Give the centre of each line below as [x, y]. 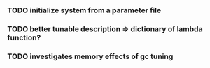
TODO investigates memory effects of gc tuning [90, 56]
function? [24, 37]
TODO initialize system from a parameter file [84, 10]
